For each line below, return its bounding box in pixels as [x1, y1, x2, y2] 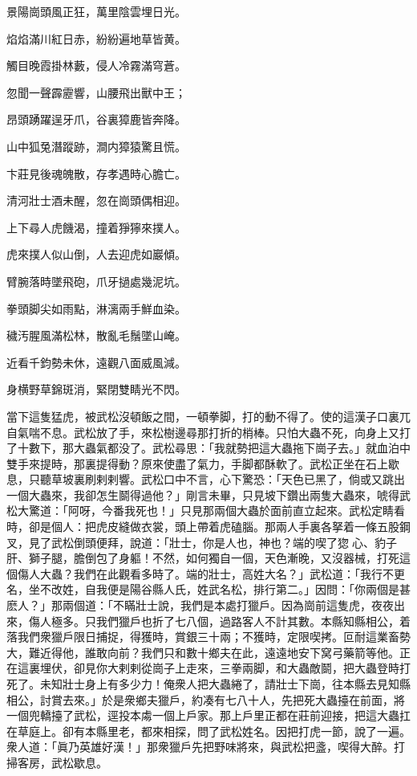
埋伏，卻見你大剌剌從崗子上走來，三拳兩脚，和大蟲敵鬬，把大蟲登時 [39, 660, 399, 676]
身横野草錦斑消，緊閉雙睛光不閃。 [6, 381, 186, 398]
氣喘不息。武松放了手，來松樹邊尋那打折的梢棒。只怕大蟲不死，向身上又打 [17, 423, 411, 440]
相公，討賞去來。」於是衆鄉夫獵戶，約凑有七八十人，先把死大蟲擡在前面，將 [6, 691, 405, 708]
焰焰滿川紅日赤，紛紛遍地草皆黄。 [6, 30, 186, 47]
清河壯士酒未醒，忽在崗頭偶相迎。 [6, 192, 186, 209]
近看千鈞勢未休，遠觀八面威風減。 [6, 353, 186, 370]
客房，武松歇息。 [17, 754, 107, 770]
